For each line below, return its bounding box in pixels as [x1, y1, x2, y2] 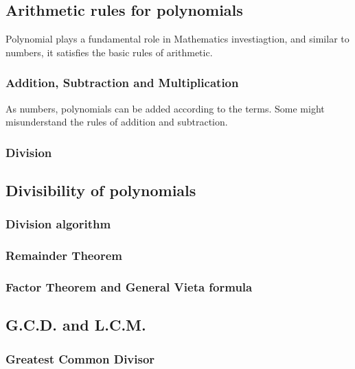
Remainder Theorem [5, 247, 122, 264]
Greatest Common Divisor [5, 350, 155, 367]
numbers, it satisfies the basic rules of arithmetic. [5, 45, 213, 59]
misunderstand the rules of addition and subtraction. [5, 115, 228, 129]
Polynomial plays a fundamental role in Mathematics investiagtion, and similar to [5, 32, 350, 46]
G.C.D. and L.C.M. [5, 314, 146, 335]
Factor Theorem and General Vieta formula [5, 278, 253, 296]
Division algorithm [5, 215, 111, 233]
